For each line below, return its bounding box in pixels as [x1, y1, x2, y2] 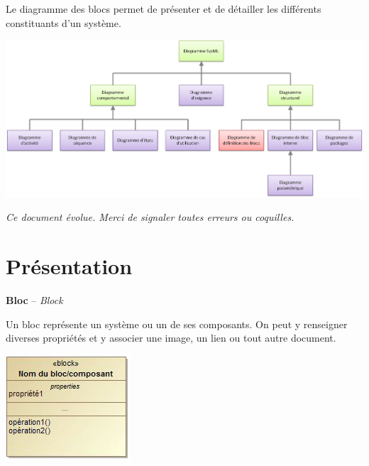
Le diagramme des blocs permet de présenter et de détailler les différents [6, 1, 321, 16]
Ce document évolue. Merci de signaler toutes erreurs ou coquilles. [6, 210, 294, 224]
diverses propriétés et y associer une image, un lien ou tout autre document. [6, 330, 336, 345]
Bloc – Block [6, 293, 63, 308]
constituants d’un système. [6, 15, 121, 30]
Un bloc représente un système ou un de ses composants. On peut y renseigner [6, 316, 348, 331]
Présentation [6, 251, 133, 281]
